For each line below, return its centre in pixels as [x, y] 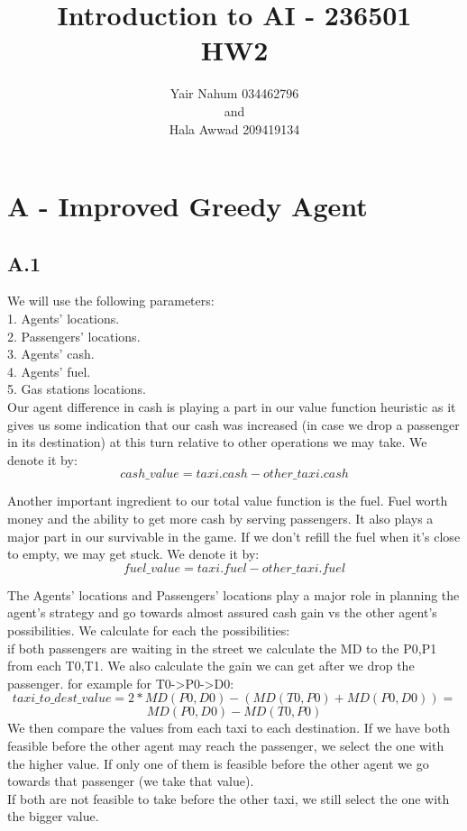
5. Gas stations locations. [77, 389]
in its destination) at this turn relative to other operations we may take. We [217, 442]
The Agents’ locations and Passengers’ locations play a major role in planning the [233, 594]
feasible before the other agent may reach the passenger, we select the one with [226, 745]
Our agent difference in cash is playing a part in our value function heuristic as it [232, 407]
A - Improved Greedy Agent [188, 206]
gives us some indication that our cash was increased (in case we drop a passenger [233, 424]
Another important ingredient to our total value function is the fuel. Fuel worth [228, 501]
